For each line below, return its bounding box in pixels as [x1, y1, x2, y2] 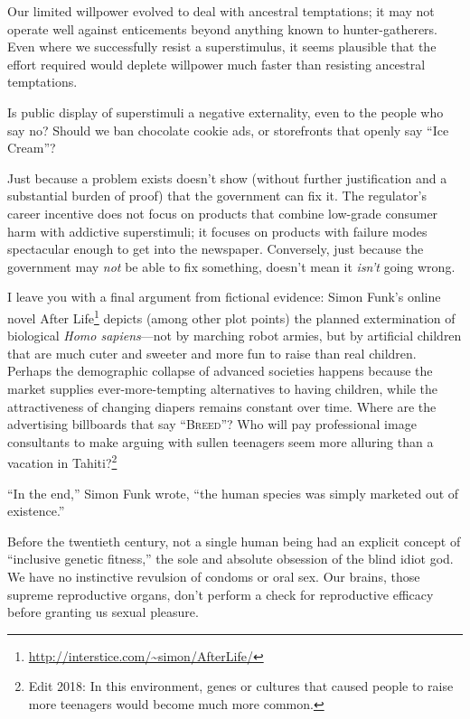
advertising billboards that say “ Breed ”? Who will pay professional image [7, 415, 417, 434]
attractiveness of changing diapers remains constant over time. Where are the [7, 397, 437, 416]
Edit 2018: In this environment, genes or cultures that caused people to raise [28, 677, 454, 696]
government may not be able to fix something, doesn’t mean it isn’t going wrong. [7, 257, 456, 275]
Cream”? [7, 138, 56, 157]
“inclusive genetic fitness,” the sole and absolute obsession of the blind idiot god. [7, 549, 454, 568]
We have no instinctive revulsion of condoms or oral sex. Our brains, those [7, 566, 420, 585]
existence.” [7, 501, 65, 520]
